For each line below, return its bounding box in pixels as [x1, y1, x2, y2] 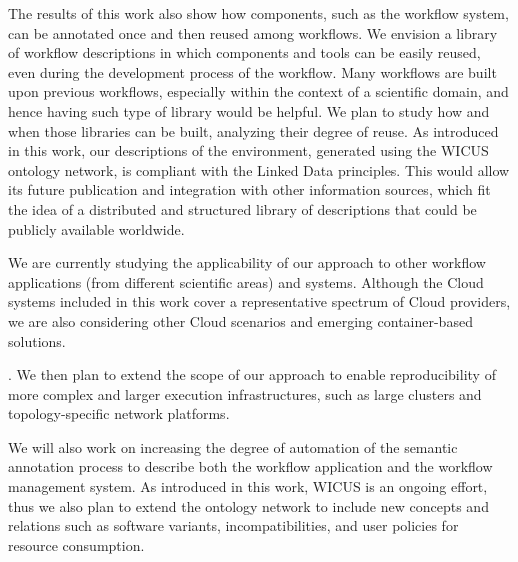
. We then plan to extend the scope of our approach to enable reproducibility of [8, 364, 496, 385]
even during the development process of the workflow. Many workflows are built [8, 61, 497, 82]
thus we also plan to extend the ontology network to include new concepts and [8, 495, 489, 516]
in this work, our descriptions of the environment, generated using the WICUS [8, 140, 489, 161]
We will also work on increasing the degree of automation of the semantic [8, 436, 458, 457]
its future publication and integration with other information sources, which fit [8, 179, 491, 200]
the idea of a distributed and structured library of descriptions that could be [8, 198, 477, 219]
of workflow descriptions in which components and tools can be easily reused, [8, 42, 481, 63]
